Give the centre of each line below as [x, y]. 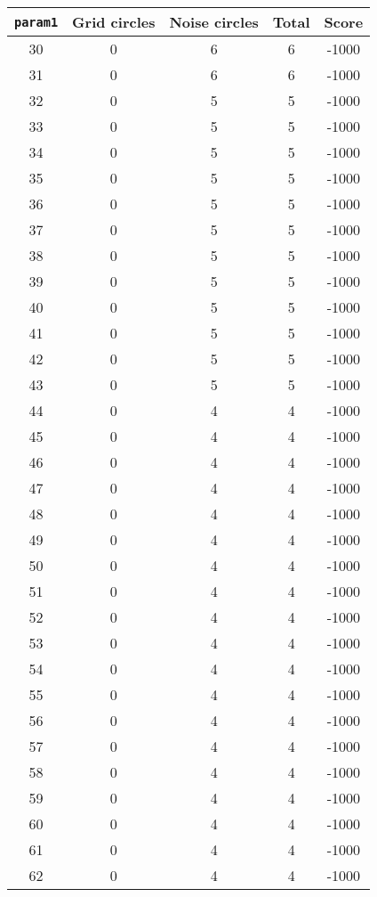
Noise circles [214, 22]
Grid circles [114, 22]
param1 [36, 22]
